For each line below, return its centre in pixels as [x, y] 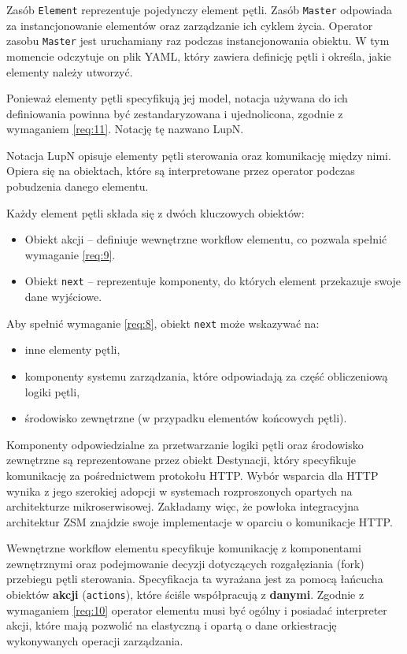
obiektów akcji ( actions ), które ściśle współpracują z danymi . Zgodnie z [185, 595]
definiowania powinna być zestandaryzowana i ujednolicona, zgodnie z [175, 113]
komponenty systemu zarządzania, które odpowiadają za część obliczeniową [206, 375]
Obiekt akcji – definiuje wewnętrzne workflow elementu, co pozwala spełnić [206, 239]
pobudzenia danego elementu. [78, 186]
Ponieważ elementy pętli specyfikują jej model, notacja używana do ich [177, 98]
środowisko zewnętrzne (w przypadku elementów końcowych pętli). [186, 418]
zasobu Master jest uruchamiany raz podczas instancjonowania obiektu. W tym [198, 41]
